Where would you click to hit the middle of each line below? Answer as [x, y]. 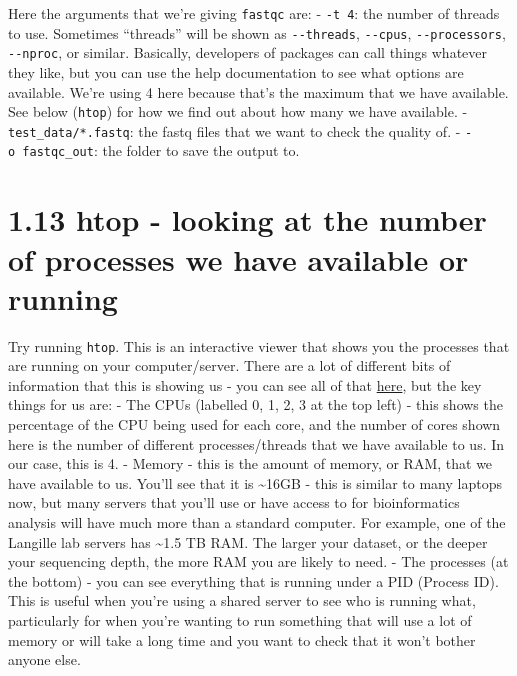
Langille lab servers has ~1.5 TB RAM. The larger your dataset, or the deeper [248, 541]
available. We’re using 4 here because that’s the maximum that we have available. [258, 91]
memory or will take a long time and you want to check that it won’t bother [242, 639]
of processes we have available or [238, 258]
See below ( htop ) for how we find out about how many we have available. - [238, 111]
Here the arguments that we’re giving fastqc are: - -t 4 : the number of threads [254, 13]
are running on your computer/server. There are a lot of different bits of [229, 365]
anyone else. [44, 659]
